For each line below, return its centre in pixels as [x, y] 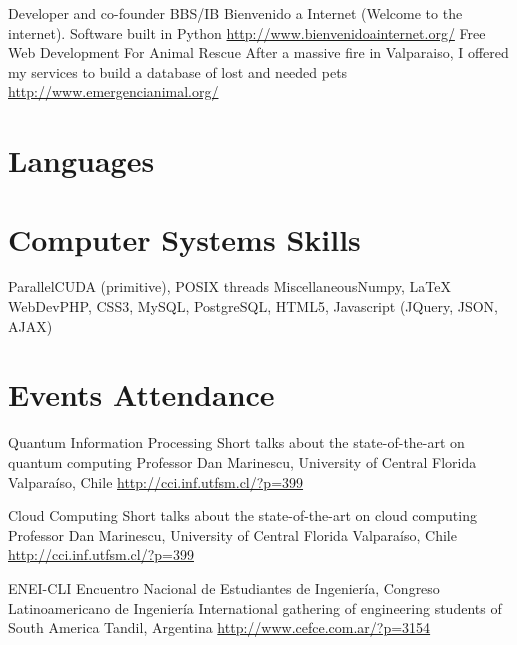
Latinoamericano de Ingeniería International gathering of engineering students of [255, 607]
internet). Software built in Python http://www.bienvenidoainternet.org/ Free [247, 32]
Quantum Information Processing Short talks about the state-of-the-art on [236, 442]
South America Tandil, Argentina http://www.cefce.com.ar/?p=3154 [219, 627]
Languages [81, 160]
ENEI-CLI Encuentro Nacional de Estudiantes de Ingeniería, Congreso [224, 587]
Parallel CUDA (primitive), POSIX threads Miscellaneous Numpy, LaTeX [229, 286]
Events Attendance [141, 394]
